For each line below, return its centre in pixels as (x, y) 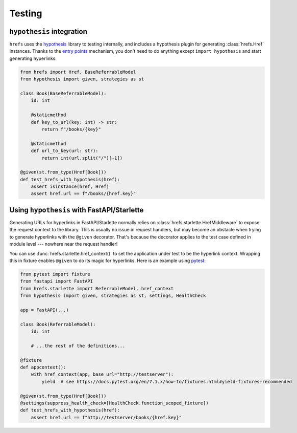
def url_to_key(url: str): (65, 151)
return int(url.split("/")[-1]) (82, 158)
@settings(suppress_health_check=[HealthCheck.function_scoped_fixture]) (114, 403)
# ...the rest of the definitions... (78, 346)
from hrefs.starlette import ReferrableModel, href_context (97, 288)
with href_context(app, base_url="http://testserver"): (102, 374)
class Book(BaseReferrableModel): (63, 93)
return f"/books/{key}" (71, 129)
